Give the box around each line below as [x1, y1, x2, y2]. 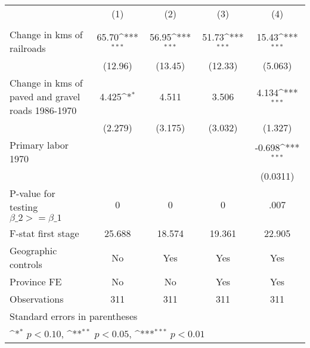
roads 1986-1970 [10, 103, 77, 117]
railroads [10, 41, 46, 55]
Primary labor [10, 138, 69, 152]
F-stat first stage [10, 226, 79, 240]
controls [10, 257, 42, 271]
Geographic [10, 244, 57, 257]
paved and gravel [10, 90, 80, 103]
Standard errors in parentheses [10, 309, 138, 323]
